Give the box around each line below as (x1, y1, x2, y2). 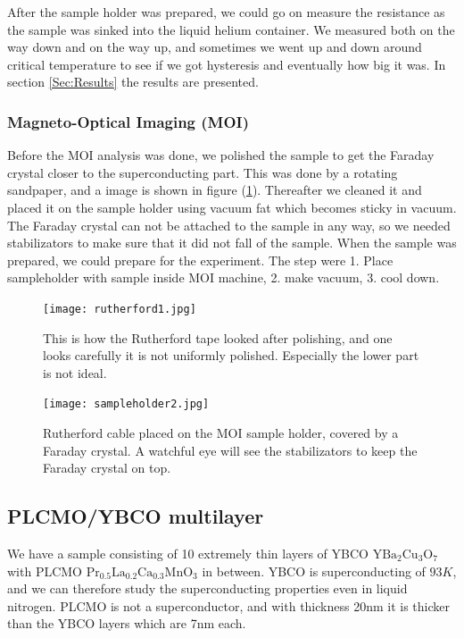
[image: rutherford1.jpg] (43, 302, 196, 315)
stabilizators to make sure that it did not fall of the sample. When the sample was (7, 233, 457, 252)
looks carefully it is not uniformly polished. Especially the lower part (43, 346, 419, 365)
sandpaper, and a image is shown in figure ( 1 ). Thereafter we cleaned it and (7, 180, 422, 199)
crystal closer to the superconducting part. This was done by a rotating (7, 163, 398, 181)
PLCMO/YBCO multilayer (7, 502, 264, 530)
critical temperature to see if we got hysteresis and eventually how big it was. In (7, 55, 446, 73)
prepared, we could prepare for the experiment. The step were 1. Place (7, 250, 394, 269)
